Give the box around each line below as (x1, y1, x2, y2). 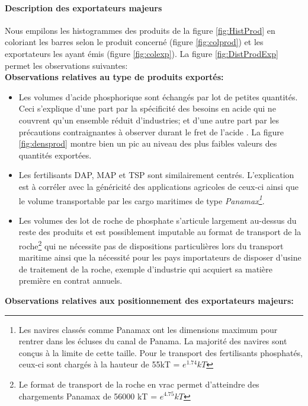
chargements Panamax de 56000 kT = (18, 389, 158, 402)
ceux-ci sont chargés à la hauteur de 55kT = (18, 358, 180, 370)
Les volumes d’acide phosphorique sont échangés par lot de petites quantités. (18, 90, 298, 103)
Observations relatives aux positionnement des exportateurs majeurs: (5, 294, 294, 306)
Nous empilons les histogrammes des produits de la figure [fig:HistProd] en (5, 24, 275, 36)
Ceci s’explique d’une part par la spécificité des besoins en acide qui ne (18, 102, 276, 115)
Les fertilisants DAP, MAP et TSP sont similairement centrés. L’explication (18, 169, 294, 181)
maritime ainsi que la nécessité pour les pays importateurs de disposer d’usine (18, 251, 301, 264)
